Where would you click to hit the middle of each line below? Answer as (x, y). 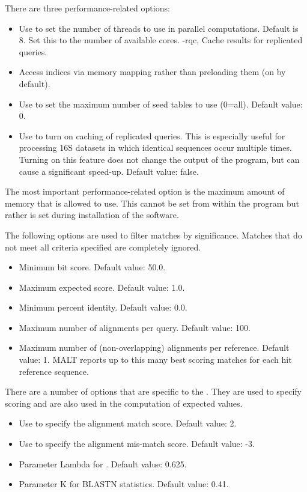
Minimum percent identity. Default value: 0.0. (103, 307)
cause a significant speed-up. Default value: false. (109, 171)
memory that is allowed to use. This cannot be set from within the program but (152, 203)
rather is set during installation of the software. (92, 215)
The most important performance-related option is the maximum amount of (145, 191)
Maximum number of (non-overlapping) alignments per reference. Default (154, 348)
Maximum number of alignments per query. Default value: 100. (135, 327)
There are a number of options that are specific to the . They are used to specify (153, 391)
